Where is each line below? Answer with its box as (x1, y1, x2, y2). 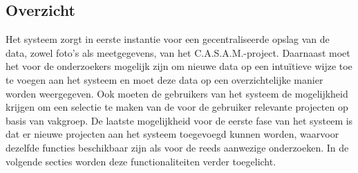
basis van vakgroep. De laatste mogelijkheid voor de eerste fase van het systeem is (6, 113, 353, 127)
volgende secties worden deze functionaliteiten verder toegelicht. (6, 154, 276, 168)
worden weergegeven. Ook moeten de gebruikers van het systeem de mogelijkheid (6, 86, 348, 100)
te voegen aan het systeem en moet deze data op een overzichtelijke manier (6, 72, 323, 86)
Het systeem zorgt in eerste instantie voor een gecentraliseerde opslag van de (6, 32, 330, 46)
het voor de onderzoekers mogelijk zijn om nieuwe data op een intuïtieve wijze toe (6, 59, 352, 73)
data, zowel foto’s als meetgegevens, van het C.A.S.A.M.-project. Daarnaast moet (6, 45, 350, 60)
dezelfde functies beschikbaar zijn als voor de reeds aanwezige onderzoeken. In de (6, 140, 349, 154)
